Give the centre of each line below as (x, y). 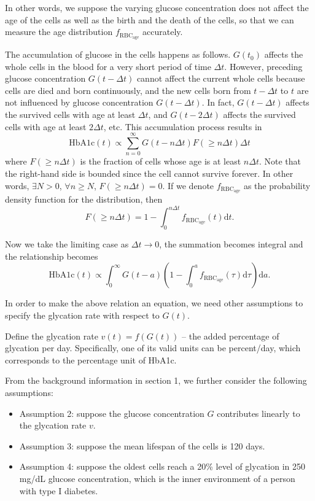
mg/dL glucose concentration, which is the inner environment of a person (157, 478)
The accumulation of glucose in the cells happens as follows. (118, 54)
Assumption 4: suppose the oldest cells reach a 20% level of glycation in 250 (162, 466)
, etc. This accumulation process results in (183, 126)
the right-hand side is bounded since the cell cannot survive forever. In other (149, 173)
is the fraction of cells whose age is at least (161, 161)
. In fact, (218, 102)
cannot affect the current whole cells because (221, 78)
